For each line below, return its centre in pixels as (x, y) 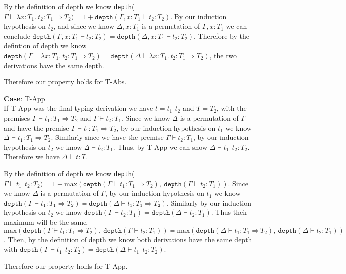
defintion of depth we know (45, 45)
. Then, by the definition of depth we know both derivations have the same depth (128, 239)
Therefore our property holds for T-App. (66, 265)
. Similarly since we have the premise (107, 137)
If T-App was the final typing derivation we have (79, 108)
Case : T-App (25, 98)
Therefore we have (32, 157)
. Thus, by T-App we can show (160, 147)
